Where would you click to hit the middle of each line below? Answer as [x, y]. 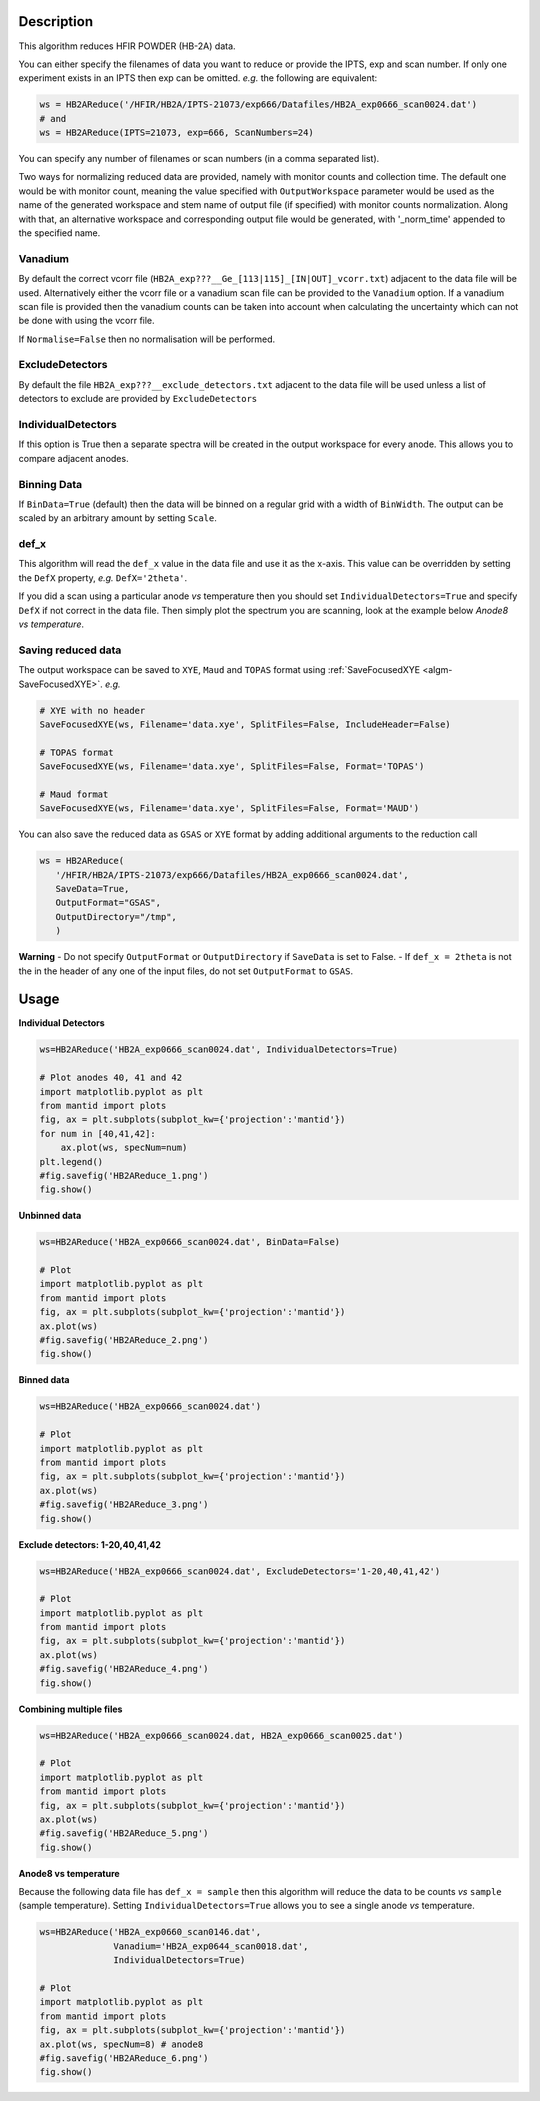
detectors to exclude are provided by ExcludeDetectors [138, 399]
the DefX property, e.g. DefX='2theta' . [103, 577]
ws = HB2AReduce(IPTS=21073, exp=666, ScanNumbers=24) [176, 133]
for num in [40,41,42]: [98, 1133]
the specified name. [59, 233]
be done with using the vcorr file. [86, 321]
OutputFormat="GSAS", [108, 903]
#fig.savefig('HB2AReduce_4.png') [124, 1669]
